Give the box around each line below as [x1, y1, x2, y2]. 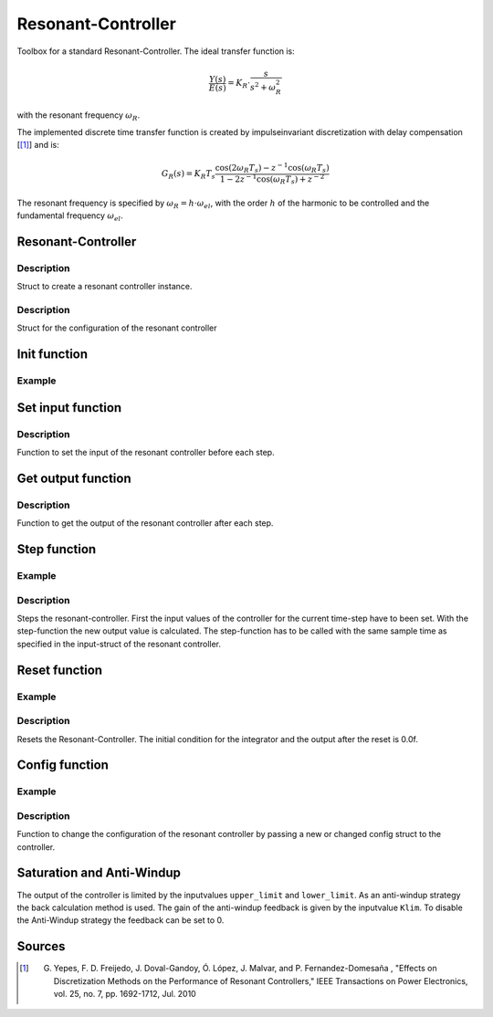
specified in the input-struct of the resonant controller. [16, 638, 222, 649]
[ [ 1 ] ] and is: [16, 139, 59, 150]
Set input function [16, 400, 122, 415]
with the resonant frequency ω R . [16, 110, 141, 122]
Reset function [16, 662, 103, 677]
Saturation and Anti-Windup [16, 865, 182, 881]
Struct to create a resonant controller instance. [16, 281, 193, 292]
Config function [16, 758, 110, 773]
